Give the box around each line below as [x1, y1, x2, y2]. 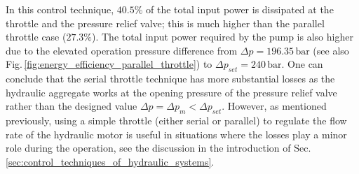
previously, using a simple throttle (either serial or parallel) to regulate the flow [6, 113, 347, 128]
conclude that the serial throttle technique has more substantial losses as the [6, 71, 335, 86]
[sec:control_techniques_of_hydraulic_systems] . [6, 154, 215, 168]
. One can [281, 57, 323, 71]
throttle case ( [6, 29, 67, 44]
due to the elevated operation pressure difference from [6, 43, 238, 57]
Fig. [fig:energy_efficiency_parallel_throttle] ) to [6, 57, 212, 71]
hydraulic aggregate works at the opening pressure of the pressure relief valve [6, 85, 337, 99]
